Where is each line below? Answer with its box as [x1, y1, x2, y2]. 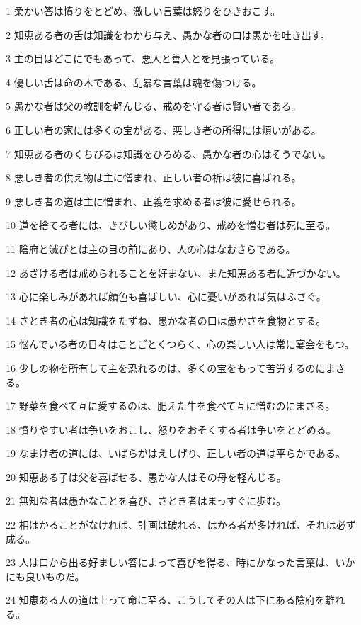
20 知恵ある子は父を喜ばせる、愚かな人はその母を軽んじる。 [6, 469, 287, 484]
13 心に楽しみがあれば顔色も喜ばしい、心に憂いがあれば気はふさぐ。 [6, 289, 326, 304]
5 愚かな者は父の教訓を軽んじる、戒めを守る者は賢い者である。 [6, 98, 302, 113]
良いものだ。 [25, 568, 85, 583]
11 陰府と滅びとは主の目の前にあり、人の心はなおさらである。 [6, 241, 296, 256]
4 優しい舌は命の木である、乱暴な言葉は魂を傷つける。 [6, 74, 262, 89]
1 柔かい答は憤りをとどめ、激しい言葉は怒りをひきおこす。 [6, 4, 280, 18]
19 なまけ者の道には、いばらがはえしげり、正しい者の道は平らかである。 [6, 446, 345, 461]
